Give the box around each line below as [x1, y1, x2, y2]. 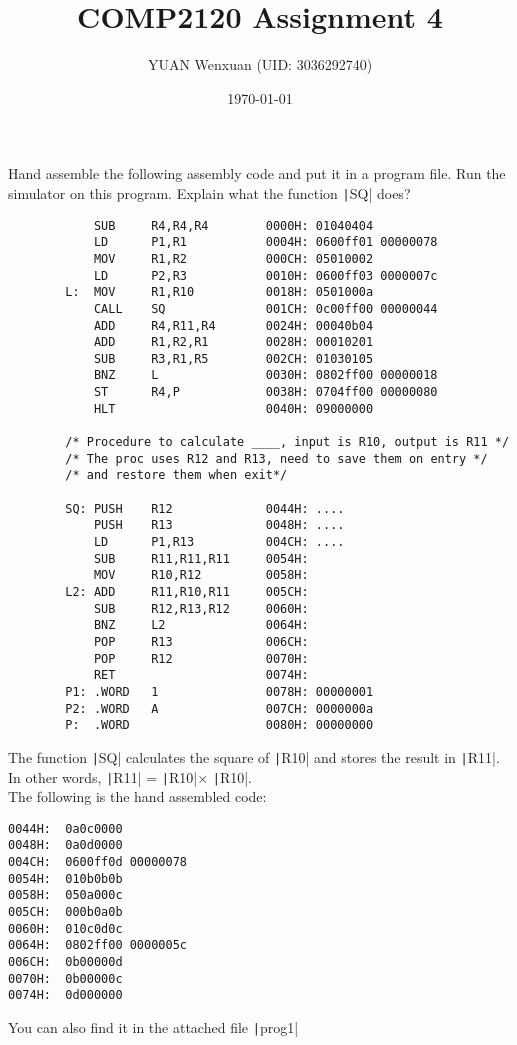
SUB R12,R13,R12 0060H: [93, 601, 309, 616]
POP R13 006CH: [93, 634, 309, 649]
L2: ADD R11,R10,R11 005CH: [65, 585, 309, 599]
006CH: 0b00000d [8, 955, 123, 970]
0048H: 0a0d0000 [8, 838, 123, 853]
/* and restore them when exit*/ [65, 468, 288, 483]
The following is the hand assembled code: [8, 786, 267, 807]
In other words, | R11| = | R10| [8, 766, 198, 787]
